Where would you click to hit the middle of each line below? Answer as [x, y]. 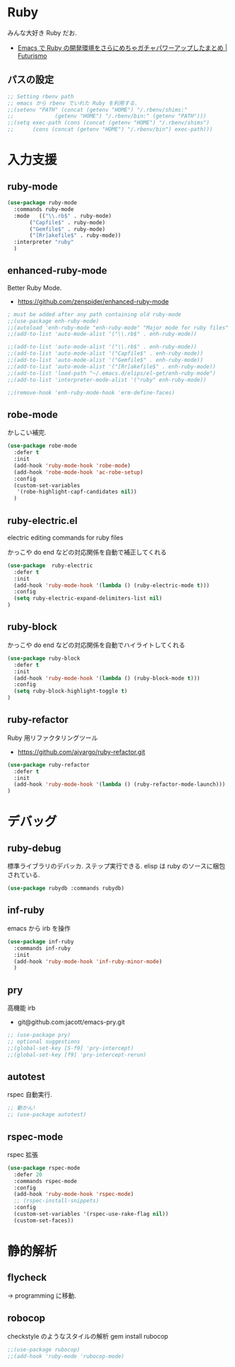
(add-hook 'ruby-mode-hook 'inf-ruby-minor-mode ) [88, 961]
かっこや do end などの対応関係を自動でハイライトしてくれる [96, 645]
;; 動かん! [22, 1108]
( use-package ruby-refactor [49, 764]
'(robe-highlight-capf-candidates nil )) [77, 492]
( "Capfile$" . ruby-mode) [67, 222]
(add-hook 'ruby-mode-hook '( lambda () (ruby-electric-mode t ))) [112, 585]
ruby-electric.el [42, 520]
